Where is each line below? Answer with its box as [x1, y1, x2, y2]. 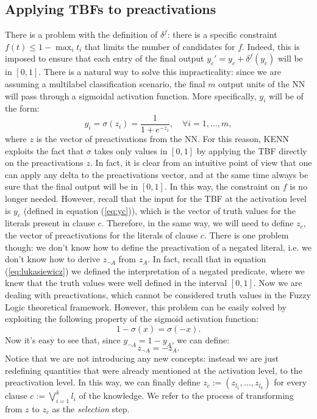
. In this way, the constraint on [164, 180, 280, 193]
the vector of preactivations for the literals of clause [5, 228, 198, 241]
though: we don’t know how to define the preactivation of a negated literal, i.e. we [5, 240, 312, 253]
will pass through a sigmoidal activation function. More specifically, [5, 89, 257, 102]
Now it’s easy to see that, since [5, 333, 121, 346]
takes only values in [94, 144, 168, 157]
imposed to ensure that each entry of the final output [5, 52, 204, 65]
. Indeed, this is [242, 40, 300, 52]
